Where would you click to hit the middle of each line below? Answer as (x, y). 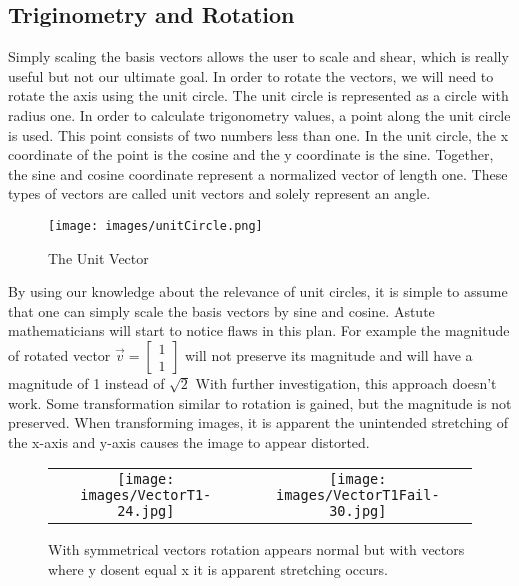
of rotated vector (59, 354)
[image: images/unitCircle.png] (155, 225)
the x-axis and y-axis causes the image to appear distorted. (189, 441)
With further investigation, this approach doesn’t (346, 382)
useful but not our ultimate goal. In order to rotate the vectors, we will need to (251, 75)
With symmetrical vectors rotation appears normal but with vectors (256, 549)
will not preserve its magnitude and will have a (328, 354)
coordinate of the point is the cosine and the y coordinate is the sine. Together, (251, 154)
